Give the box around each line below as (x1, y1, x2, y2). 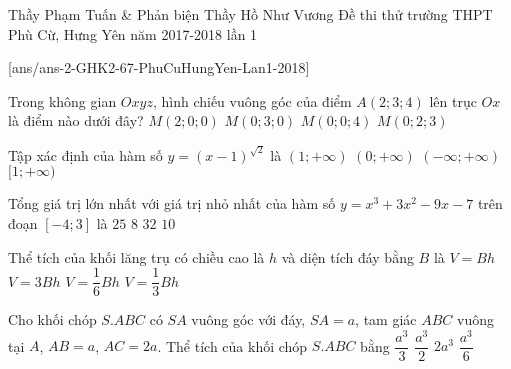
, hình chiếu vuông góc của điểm (152, 90, 352, 111)
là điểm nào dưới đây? (8, 110, 144, 131)
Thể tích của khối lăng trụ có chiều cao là (8, 246, 265, 267)
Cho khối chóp (8, 309, 97, 330)
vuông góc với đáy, (191, 309, 306, 330)
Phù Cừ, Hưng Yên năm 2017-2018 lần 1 (8, 23, 258, 44)
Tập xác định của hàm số (8, 144, 163, 165)
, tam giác (355, 309, 417, 330)
